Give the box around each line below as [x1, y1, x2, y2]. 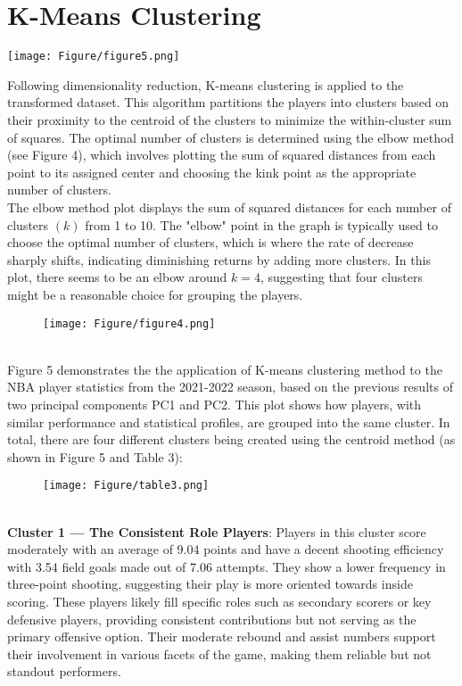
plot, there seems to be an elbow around [7, 268, 227, 286]
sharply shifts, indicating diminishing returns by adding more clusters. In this [7, 250, 431, 269]
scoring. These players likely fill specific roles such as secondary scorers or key [7, 591, 432, 610]
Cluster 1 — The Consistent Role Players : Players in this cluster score [7, 522, 426, 541]
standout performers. [7, 662, 121, 681]
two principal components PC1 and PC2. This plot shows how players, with [7, 394, 422, 413]
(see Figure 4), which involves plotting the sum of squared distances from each [7, 145, 436, 164]
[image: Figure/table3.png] [43, 479, 210, 492]
